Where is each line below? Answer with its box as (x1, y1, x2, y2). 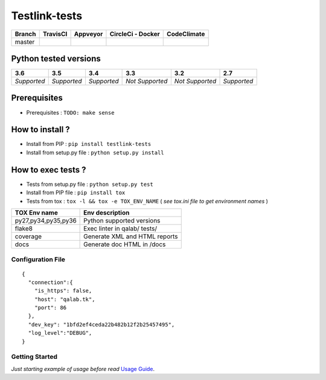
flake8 (14, 224, 33, 232)
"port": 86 (34, 305, 67, 311)
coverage (14, 232, 42, 241)
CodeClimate (167, 30, 205, 38)
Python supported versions (83, 216, 161, 224)
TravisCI (42, 30, 68, 38)
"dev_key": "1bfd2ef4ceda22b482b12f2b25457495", (28, 321, 175, 328)
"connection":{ (28, 279, 73, 286)
